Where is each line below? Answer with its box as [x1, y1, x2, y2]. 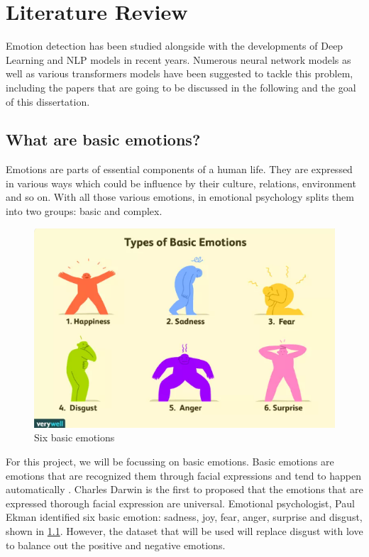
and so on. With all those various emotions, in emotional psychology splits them [6, 189, 354, 204]
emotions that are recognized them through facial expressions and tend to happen [6, 468, 361, 482]
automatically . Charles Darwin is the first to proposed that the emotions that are [6, 482, 363, 497]
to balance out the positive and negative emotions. [6, 537, 226, 552]
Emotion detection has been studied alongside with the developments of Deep [6, 38, 343, 53]
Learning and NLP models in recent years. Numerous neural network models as [6, 52, 351, 67]
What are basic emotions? [6, 128, 201, 150]
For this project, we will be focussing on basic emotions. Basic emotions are [6, 453, 334, 468]
